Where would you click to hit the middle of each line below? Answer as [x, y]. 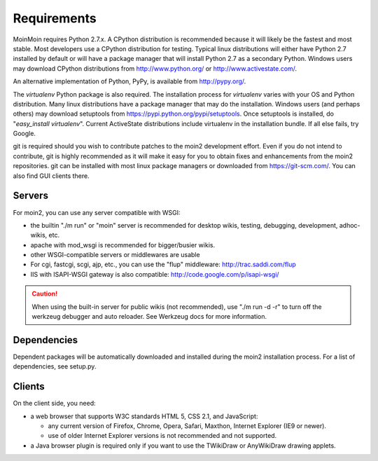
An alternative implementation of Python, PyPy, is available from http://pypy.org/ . [129, 81]
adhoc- [350, 225]
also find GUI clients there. [51, 176]
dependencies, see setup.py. [55, 366]
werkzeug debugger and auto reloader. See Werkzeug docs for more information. [149, 317]
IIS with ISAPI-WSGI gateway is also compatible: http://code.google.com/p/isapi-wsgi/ [155, 274]
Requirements [55, 18]
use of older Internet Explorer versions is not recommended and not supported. [162, 436]
